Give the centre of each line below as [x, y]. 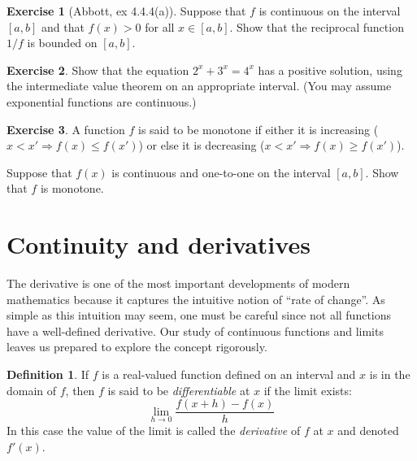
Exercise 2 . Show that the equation [98, 70]
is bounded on [62, 43]
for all [160, 26]
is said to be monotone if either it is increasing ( [258, 129]
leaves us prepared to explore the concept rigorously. [137, 347]
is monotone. [72, 188]
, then [80, 390]
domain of [32, 390]
